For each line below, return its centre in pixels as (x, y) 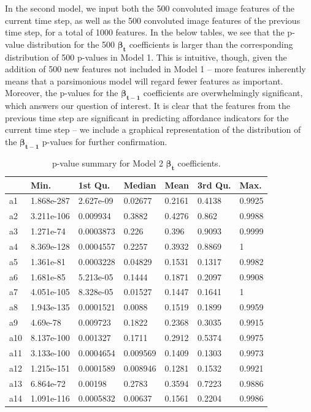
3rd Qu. (214, 185)
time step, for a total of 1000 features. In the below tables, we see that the (145, 32)
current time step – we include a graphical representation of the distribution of (153, 129)
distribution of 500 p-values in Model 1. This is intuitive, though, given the (146, 57)
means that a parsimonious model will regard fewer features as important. (144, 81)
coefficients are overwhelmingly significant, (223, 93)
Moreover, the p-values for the (62, 93)
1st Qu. (94, 185)
